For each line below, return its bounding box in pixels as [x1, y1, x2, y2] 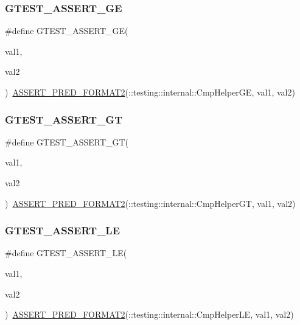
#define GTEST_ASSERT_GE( [5, 24, 128, 37]
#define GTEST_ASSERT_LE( [5, 246, 127, 259]
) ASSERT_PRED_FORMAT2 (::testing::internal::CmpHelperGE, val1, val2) [5, 86, 295, 98]
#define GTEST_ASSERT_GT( [5, 135, 129, 148]
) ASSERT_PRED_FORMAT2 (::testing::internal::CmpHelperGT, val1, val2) [5, 197, 296, 209]
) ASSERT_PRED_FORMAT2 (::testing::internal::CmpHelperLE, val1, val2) [5, 308, 294, 321]
